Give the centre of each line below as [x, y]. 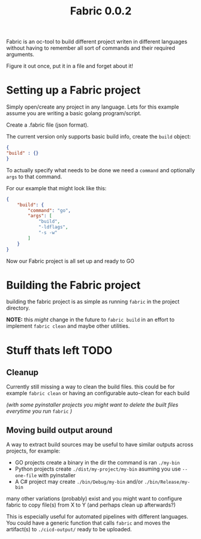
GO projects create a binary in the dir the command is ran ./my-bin [97, 463]
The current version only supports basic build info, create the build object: [98, 137]
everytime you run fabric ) [39, 411]
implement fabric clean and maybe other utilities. [68, 326]
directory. [18, 308]
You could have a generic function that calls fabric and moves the [88, 523]
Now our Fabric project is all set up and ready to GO [70, 261]
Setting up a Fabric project [73, 90]
